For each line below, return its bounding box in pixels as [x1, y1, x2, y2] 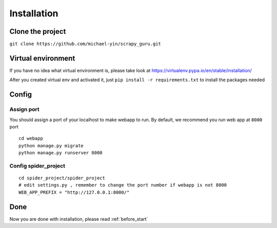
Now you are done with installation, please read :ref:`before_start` [9, 216, 148, 222]
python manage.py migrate [18, 143, 84, 148]
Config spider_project [9, 162, 65, 169]
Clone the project [9, 27, 66, 36]
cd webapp [18, 135, 43, 142]
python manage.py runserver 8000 [18, 150, 103, 156]
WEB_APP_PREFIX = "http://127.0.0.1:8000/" [18, 189, 130, 195]
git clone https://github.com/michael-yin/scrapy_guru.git [9, 41, 162, 47]
